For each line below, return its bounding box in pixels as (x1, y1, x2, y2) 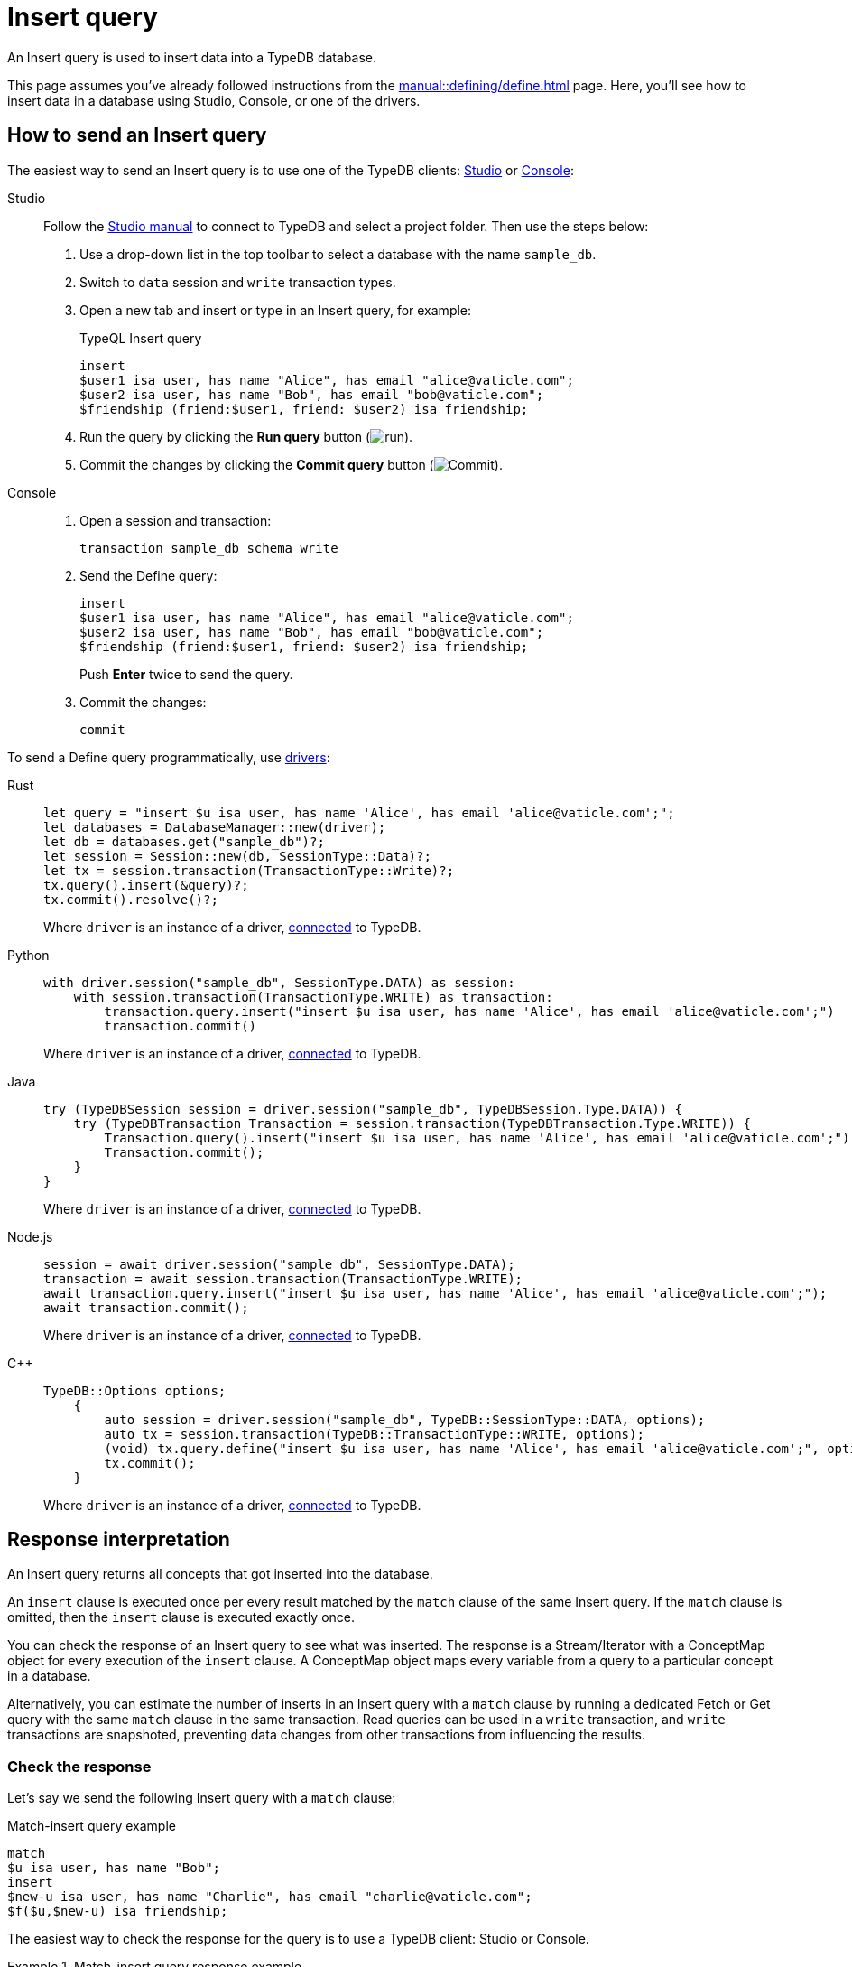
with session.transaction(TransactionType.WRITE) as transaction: (73, 989, 553, 1004)
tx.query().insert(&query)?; (43, 877, 249, 892)
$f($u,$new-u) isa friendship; (7, 1904, 228, 1919)
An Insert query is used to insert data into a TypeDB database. (7, 49, 377, 65)
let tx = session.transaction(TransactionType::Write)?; (43, 862, 455, 878)
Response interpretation (7, 1528, 230, 1552)
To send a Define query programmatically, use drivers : (7, 749, 330, 765)
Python (7, 946, 50, 963)
